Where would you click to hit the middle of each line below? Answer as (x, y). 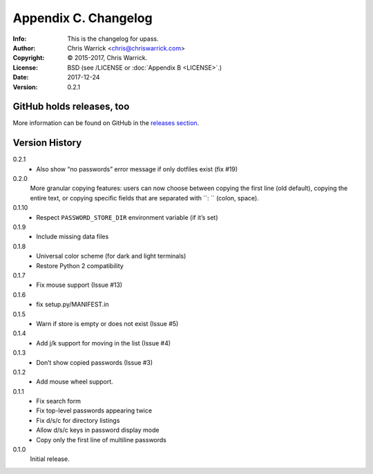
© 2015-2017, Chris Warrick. (107, 58)
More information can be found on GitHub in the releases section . (106, 123)
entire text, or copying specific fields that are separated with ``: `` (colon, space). (144, 198)
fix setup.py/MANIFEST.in (73, 305)
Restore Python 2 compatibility (80, 265)
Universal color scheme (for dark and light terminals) (111, 256)
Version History (47, 143)
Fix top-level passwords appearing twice (94, 410)
